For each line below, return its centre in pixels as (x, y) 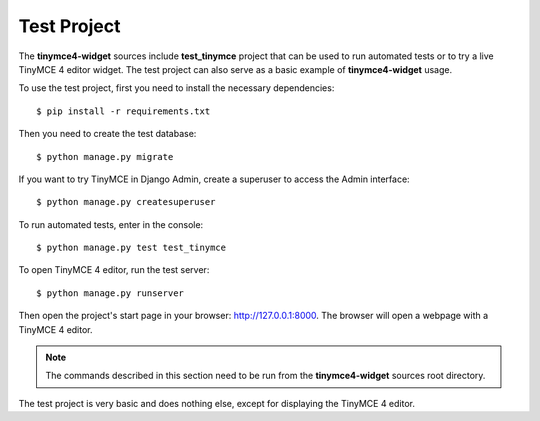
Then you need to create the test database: (107, 134)
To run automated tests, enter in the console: (111, 224)
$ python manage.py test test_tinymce (131, 248)
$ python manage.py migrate (105, 156)
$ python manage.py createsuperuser (126, 202)
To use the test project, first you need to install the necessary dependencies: (176, 88)
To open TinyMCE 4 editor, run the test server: (114, 270)
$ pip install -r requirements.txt (123, 111)
